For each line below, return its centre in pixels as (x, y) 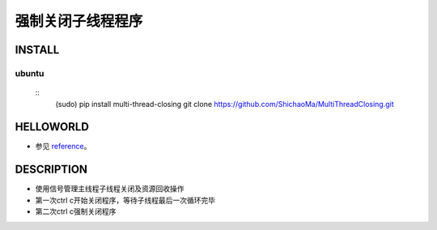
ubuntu (30, 73)
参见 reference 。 (63, 147)
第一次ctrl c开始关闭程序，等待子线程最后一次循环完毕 (125, 200)
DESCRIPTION (51, 170)
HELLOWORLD (52, 127)
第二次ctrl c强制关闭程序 (76, 211)
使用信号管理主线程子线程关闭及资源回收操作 (110, 189)
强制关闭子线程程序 (79, 21)
